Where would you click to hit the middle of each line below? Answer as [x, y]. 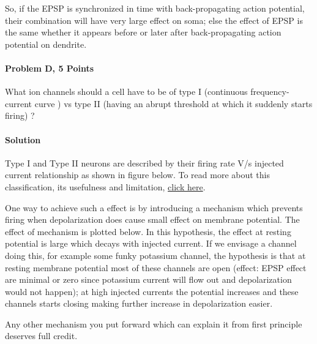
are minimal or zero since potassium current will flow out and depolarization [148, 279]
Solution [23, 139]
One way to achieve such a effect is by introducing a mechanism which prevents [154, 207]
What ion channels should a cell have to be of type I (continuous [126, 92]
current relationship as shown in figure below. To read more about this [138, 175]
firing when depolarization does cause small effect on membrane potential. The [152, 219]
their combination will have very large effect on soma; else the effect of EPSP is [154, 20]
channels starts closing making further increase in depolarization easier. [139, 303]
